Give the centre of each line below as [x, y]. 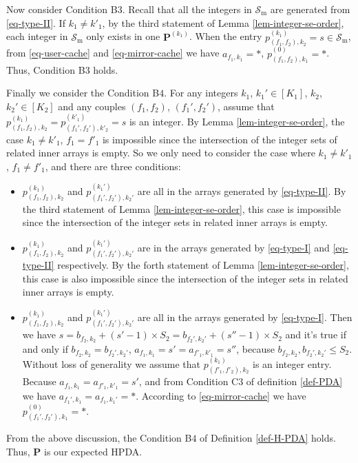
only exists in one [123, 36]
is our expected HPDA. [93, 451]
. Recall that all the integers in [187, 9]
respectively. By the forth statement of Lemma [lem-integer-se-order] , [203, 265]
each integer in [37, 36]
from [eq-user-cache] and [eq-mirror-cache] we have [113, 53]
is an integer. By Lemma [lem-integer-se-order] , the [237, 122]
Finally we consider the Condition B [83, 93]
